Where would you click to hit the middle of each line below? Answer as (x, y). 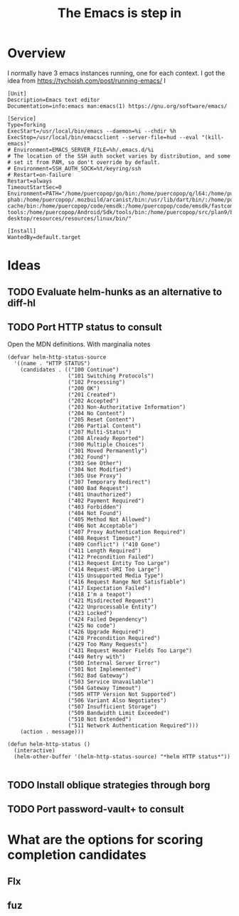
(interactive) (34, 750)
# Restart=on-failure (39, 175)
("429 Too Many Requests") (108, 645)
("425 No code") (92, 626)
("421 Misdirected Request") (111, 601)
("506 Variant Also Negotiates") (117, 701)
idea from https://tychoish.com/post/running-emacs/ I (86, 81)
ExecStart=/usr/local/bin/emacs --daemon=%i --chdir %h (92, 131)
